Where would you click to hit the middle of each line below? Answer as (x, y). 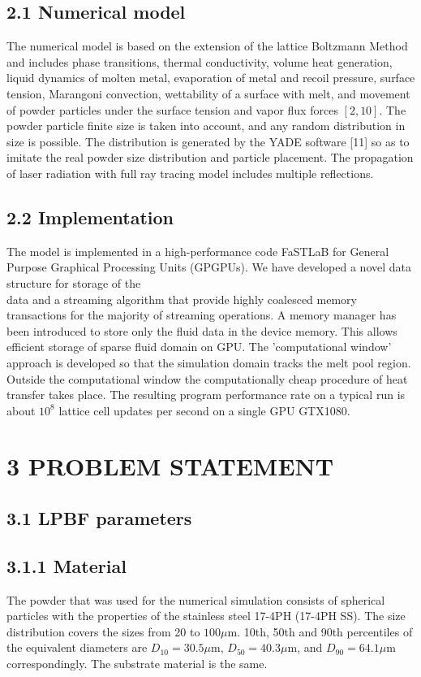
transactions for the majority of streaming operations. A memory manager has (202, 315)
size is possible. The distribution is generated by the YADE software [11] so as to (208, 141)
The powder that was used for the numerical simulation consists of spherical (196, 599)
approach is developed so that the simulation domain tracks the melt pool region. (209, 362)
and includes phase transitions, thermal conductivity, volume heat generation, (200, 61)
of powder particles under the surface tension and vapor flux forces (172, 109)
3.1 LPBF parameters (99, 518)
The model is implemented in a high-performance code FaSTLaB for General (198, 251)
